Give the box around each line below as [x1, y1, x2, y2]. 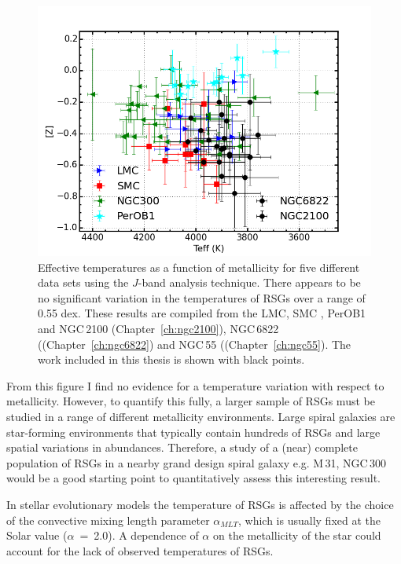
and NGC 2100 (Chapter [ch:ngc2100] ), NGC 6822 [38, 320, 279, 336]
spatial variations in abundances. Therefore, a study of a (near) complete [6, 439, 358, 456]
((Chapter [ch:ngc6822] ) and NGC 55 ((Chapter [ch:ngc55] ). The [38, 335, 351, 352]
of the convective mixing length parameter [6, 511, 210, 528]
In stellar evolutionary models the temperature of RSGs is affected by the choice [6, 496, 394, 512]
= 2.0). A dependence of [79, 527, 199, 544]
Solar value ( [6, 527, 68, 544]
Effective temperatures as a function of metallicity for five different [38, 258, 360, 275]
